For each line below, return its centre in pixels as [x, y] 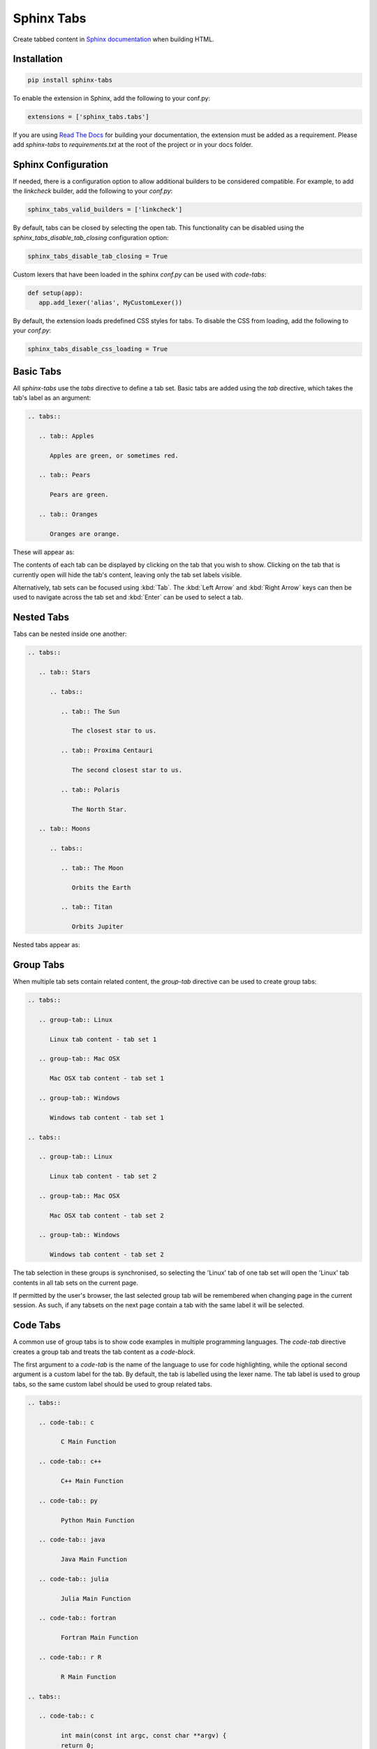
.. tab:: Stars [65, 672]
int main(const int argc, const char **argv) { [143, 1736]
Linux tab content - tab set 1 [103, 1039]
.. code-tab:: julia [74, 1579]
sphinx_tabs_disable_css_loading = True [97, 349]
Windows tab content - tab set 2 [107, 1255]
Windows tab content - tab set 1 [107, 1117]
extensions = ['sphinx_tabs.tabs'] [88, 116]
